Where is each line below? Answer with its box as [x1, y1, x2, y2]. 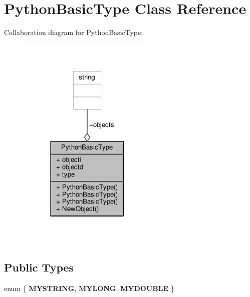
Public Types [4, 259, 74, 274]
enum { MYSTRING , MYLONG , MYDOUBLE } [4, 282, 174, 293]
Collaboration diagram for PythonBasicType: [4, 27, 143, 37]
